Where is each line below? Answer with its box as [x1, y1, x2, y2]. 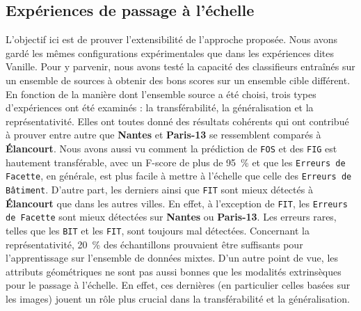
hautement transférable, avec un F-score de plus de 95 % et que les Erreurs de [6, 154, 346, 169]
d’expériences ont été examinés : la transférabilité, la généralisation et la [6, 100, 314, 115]
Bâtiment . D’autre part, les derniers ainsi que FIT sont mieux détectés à [6, 182, 313, 196]
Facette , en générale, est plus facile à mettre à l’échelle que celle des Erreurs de [6, 168, 352, 183]
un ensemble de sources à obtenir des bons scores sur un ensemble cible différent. [6, 72, 351, 87]
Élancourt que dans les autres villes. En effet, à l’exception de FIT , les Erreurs [6, 196, 348, 210]
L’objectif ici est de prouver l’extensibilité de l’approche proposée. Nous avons [6, 32, 338, 47]
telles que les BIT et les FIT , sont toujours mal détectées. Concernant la [6, 223, 310, 237]
